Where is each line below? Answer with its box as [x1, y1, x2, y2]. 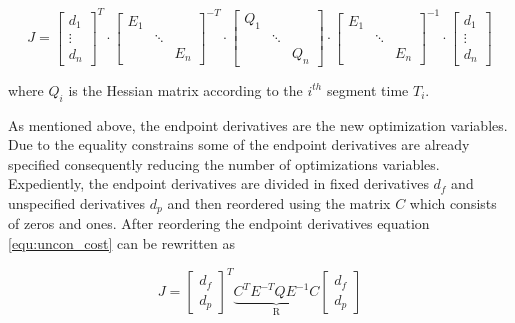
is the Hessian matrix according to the [68, 79, 303, 100]
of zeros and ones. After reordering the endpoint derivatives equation [8, 213, 430, 234]
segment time [326, 79, 409, 100]
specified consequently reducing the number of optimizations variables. [8, 153, 440, 174]
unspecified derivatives [8, 193, 146, 214]
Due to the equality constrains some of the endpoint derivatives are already [8, 134, 470, 155]
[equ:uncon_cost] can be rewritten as [8, 233, 235, 254]
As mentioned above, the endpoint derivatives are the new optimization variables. [8, 114, 508, 135]
